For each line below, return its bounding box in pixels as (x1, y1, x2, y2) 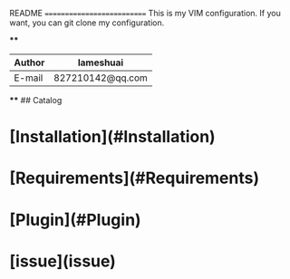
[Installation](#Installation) (9, 127, 216, 148)
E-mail (14, 72, 43, 84)
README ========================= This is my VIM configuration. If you (9, 8, 281, 18)
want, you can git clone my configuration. (9, 17, 165, 28)
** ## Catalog (9, 95, 63, 105)
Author (14, 56, 45, 69)
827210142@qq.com (53, 72, 148, 84)
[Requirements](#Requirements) (9, 168, 260, 188)
